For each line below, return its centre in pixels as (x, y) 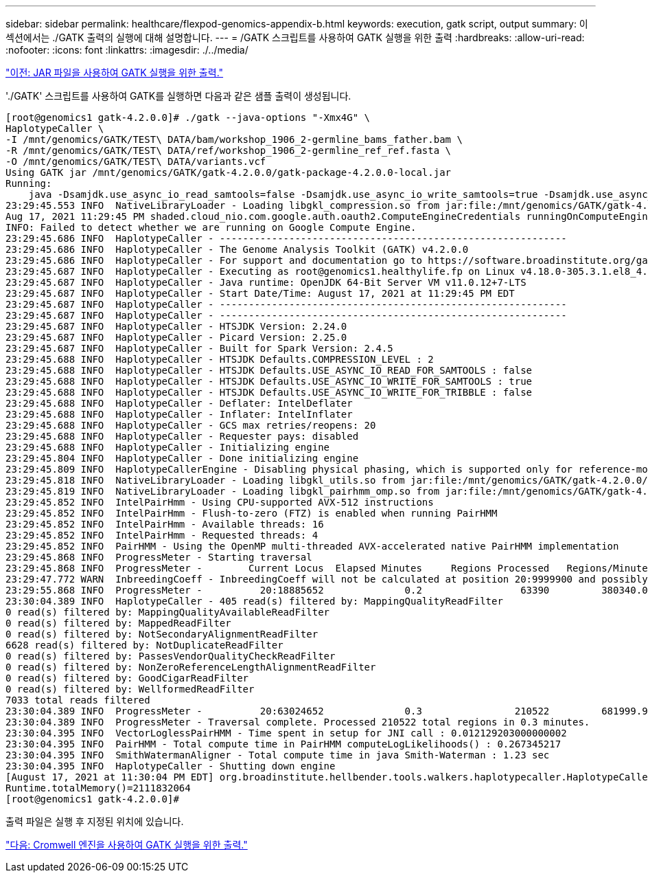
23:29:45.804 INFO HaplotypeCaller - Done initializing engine (182, 458)
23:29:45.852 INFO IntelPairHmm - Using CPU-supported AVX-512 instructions (220, 502)
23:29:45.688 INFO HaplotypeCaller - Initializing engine (168, 447)
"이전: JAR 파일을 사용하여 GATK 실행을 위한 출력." (115, 72)
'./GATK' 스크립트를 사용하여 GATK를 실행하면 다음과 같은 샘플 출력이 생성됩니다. (178, 96)
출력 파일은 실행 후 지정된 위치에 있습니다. (95, 821)
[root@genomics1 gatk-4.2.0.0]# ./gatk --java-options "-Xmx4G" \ (188, 117)
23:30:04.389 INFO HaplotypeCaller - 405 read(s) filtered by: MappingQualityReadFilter (254, 601)
